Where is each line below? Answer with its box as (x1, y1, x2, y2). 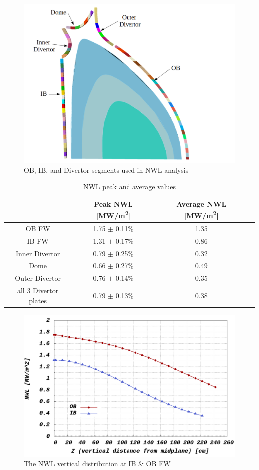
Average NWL (176, 198, 227, 209)
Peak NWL (94, 198, 133, 209)
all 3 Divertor (17, 285, 59, 296)
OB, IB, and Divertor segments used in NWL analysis (24, 164, 189, 175)
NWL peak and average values (83, 181, 176, 192)
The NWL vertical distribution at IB (24, 458, 136, 469)
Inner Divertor (16, 248, 60, 258)
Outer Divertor (15, 273, 61, 283)
